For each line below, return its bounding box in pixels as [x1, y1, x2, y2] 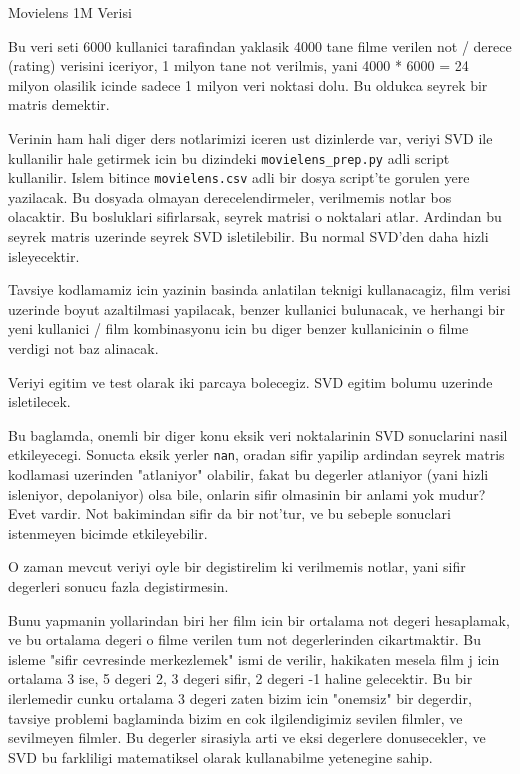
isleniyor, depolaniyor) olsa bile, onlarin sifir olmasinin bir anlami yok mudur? [8, 483, 486, 504]
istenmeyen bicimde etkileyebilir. [8, 522, 208, 543]
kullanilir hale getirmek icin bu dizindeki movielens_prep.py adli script [8, 147, 450, 168]
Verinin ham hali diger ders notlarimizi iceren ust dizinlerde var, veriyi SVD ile [8, 127, 493, 148]
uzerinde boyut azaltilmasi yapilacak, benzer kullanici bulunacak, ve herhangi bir [8, 298, 505, 319]
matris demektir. [8, 94, 110, 115]
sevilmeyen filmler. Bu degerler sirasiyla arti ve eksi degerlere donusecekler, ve [8, 727, 486, 748]
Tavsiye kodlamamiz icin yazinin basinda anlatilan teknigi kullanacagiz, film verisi [8, 279, 511, 300]
